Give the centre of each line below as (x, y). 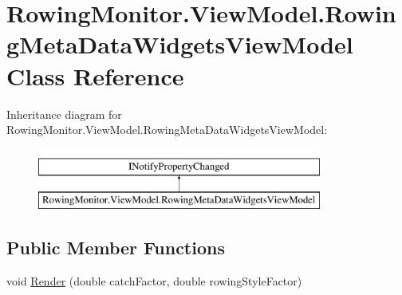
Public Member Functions (116, 248)
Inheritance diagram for (64, 114)
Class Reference (95, 75)
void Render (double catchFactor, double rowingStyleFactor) (154, 281)
